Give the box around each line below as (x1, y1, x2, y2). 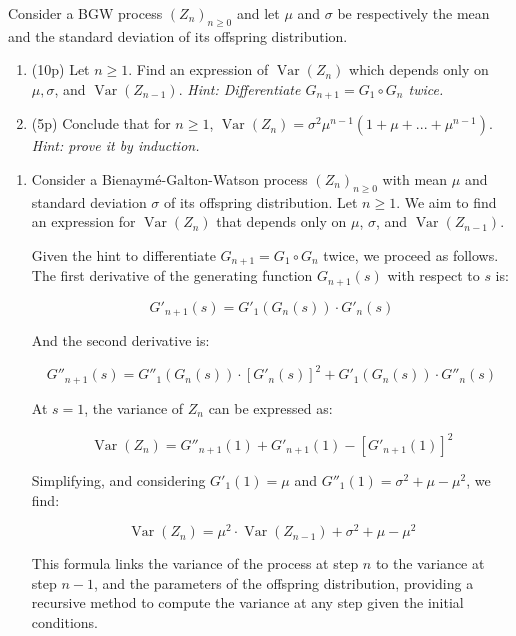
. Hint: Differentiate (178, 78, 301, 99)
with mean (382, 169, 448, 190)
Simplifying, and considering (31, 470, 206, 491)
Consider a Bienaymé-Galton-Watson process (31, 169, 308, 190)
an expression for (31, 211, 136, 232)
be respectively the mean (337, 3, 490, 23)
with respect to (387, 265, 480, 286)
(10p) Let (31, 59, 90, 80)
